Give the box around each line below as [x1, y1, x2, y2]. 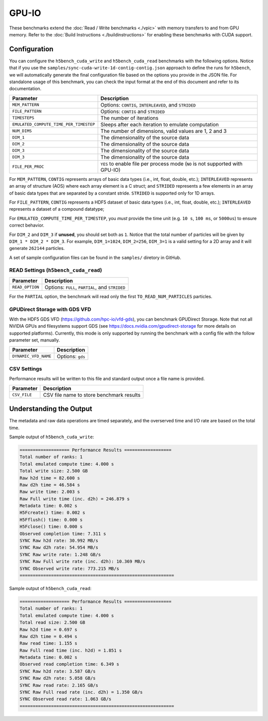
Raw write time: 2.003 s [19, 489, 80, 495]
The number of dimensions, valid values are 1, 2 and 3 [100, 127, 227, 134]
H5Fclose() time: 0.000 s [19, 524, 83, 530]
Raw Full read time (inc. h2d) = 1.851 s [19, 647, 122, 653]
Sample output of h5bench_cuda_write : [9, 434, 94, 440]
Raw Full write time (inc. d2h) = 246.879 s [19, 496, 130, 501]
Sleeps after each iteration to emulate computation [100, 121, 219, 128]
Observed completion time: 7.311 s [19, 531, 106, 536]
